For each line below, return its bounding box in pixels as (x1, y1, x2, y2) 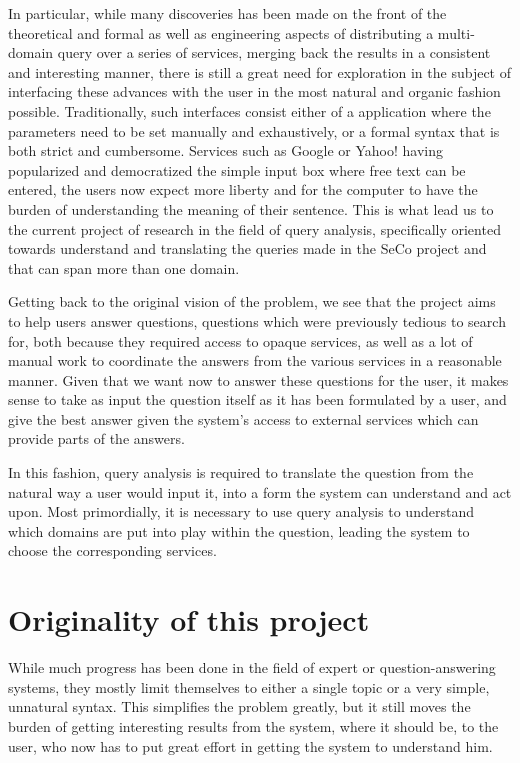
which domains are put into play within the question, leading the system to (8, 520, 470, 541)
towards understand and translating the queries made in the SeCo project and (8, 238, 487, 259)
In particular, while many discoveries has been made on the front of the (8, 3, 447, 23)
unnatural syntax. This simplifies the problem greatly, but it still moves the (8, 696, 471, 717)
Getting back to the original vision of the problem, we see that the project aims (8, 291, 496, 312)
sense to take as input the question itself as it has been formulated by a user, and (8, 389, 507, 410)
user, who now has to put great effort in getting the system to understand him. (8, 735, 493, 756)
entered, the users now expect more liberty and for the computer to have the (8, 179, 478, 200)
